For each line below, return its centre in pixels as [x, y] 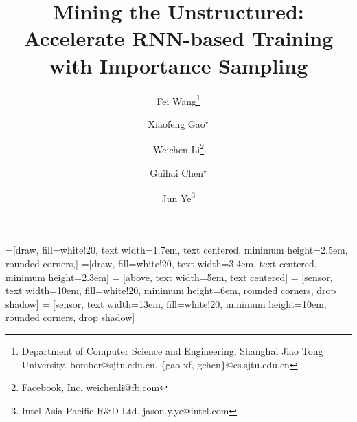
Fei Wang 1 [178, 100]
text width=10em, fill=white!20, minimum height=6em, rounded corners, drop [171, 290]
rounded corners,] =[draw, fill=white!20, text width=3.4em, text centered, [161, 264]
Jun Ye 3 [178, 197]
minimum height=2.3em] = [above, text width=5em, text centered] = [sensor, [169, 277]
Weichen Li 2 [178, 148]
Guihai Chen [177, 172]
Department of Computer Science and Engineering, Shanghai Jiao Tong [172, 351]
